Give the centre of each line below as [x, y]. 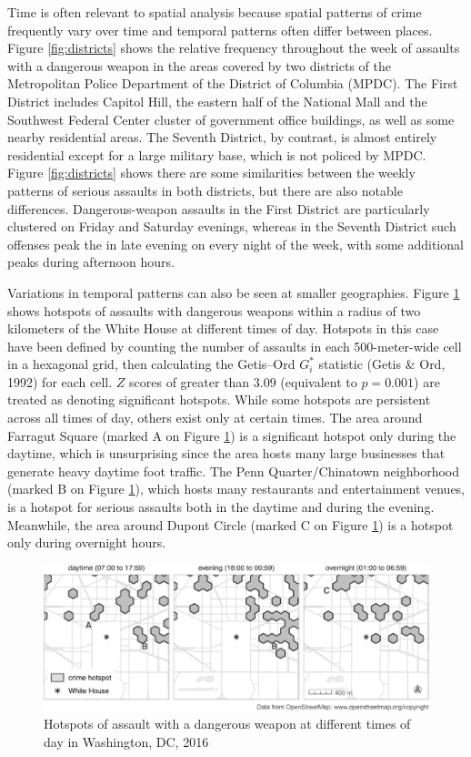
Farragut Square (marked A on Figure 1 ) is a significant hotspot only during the [232, 435]
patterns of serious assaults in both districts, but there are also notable [205, 190]
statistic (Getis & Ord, [382, 364]
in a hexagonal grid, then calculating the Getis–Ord [151, 364]
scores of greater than [190, 381]
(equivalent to [319, 381]
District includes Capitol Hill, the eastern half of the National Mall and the [217, 101]
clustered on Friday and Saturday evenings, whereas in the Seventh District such [232, 226]
